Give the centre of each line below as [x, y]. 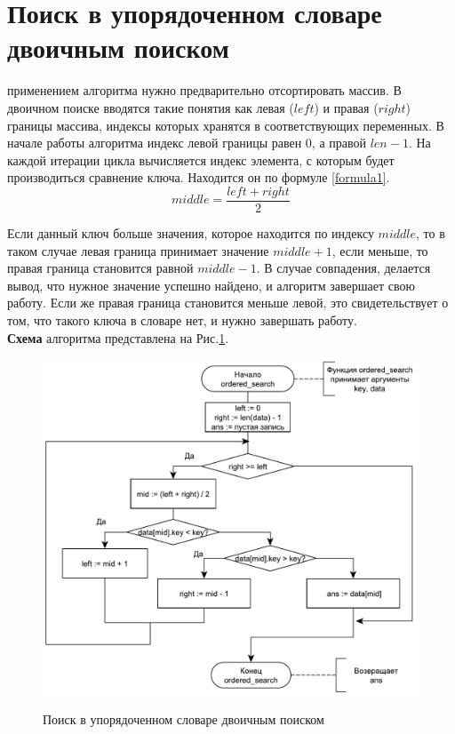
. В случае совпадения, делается [343, 268]
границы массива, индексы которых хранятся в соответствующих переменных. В [226, 125]
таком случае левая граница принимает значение [138, 250]
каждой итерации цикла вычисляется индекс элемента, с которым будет [201, 160]
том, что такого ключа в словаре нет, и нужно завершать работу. [182, 319]
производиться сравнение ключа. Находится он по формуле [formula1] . [199, 177]
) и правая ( [346, 107]
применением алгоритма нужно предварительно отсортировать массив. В [204, 90]
